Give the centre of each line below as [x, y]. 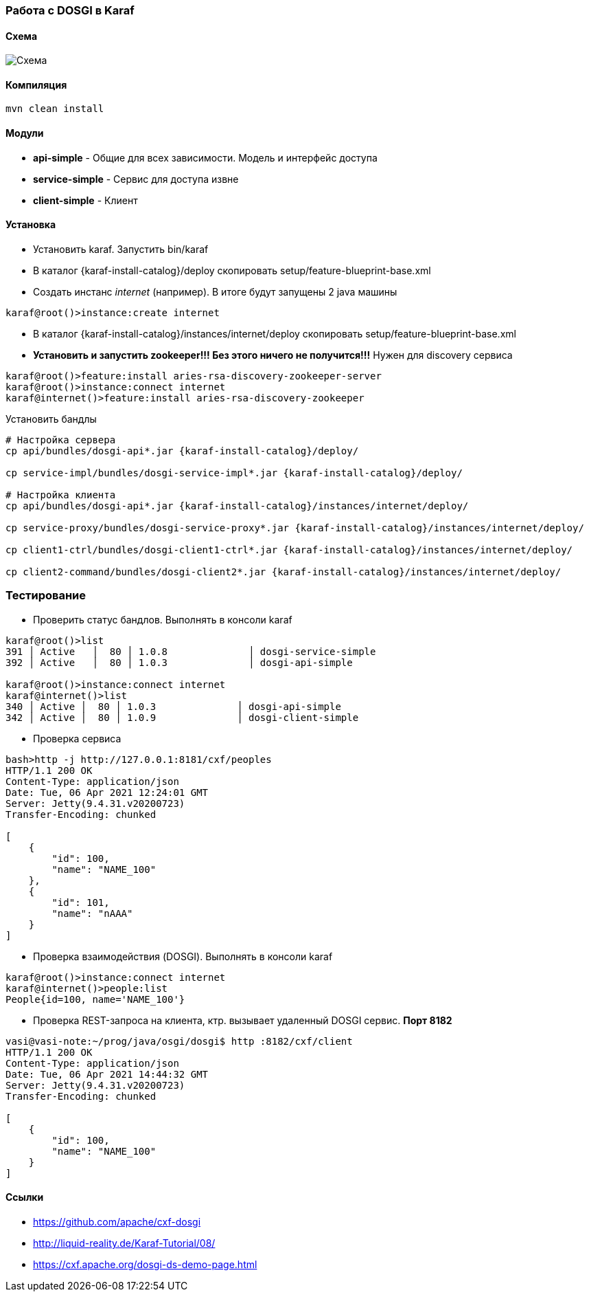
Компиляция [36, 85]
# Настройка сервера [61, 440]
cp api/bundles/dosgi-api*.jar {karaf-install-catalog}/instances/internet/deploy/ [237, 506]
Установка [31, 225]
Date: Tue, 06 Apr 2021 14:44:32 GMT [107, 1074]
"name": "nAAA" [92, 913]
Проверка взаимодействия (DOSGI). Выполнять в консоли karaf [183, 956]
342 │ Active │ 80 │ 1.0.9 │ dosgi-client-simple [182, 717]
